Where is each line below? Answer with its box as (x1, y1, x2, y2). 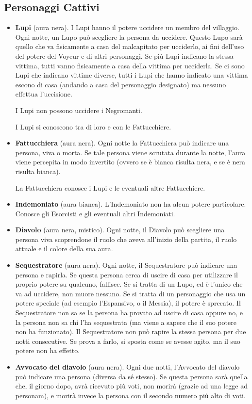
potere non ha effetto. (15, 345, 80, 356)
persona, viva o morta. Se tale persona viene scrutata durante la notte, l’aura (15, 147, 246, 157)
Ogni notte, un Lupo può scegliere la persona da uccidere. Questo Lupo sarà (15, 32, 243, 42)
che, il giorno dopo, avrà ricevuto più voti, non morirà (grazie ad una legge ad (15, 381, 248, 391)
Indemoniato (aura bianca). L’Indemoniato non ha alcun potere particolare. (15, 199, 246, 209)
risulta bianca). (15, 166, 61, 176)
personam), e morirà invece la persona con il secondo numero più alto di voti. (15, 390, 246, 400)
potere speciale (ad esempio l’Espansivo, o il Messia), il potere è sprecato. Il (15, 298, 241, 308)
